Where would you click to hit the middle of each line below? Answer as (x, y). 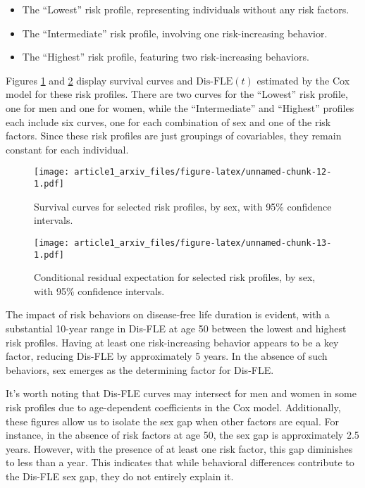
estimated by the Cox (303, 80)
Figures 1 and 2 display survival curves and (99, 80)
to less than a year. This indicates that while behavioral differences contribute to (180, 462)
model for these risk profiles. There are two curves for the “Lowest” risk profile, (177, 94)
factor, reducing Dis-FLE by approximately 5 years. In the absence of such (167, 356)
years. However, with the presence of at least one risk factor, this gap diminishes (179, 448)
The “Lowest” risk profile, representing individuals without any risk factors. (186, 9)
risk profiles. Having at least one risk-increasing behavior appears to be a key (172, 342)
